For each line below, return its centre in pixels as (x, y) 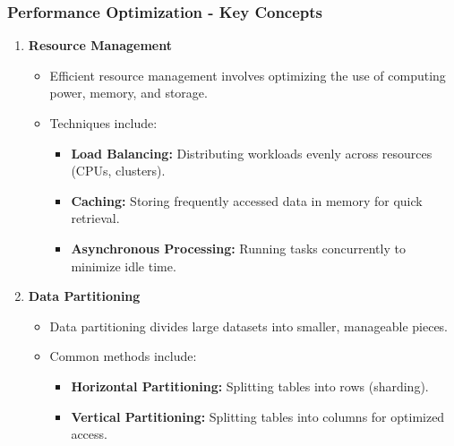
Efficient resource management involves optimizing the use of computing (248, 75)
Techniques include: (103, 123)
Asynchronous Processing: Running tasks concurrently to (238, 248)
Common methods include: (123, 356)
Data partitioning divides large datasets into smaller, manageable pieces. (249, 326)
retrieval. (95, 218)
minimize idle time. (124, 266)
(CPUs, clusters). (118, 171)
